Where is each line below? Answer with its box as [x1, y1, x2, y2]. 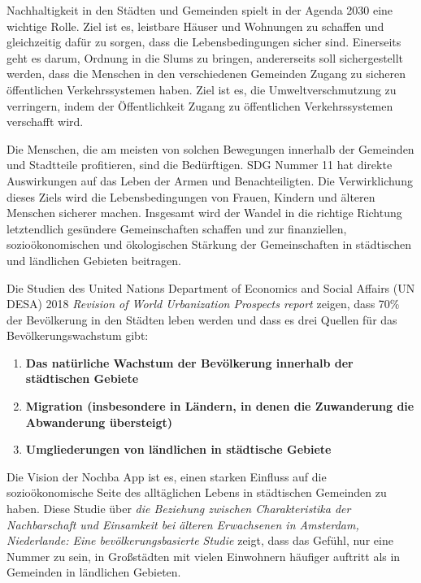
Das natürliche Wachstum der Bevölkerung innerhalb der [25, 354, 354, 371]
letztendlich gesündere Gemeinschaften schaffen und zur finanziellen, [7, 220, 347, 237]
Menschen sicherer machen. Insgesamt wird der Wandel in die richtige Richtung [7, 204, 402, 221]
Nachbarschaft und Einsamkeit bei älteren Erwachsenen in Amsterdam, [7, 516, 359, 533]
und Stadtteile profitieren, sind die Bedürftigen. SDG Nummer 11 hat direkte [7, 156, 393, 173]
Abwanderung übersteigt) [25, 413, 173, 430]
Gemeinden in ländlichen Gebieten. [7, 563, 181, 581]
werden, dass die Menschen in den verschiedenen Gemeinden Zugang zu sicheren [7, 65, 406, 82]
